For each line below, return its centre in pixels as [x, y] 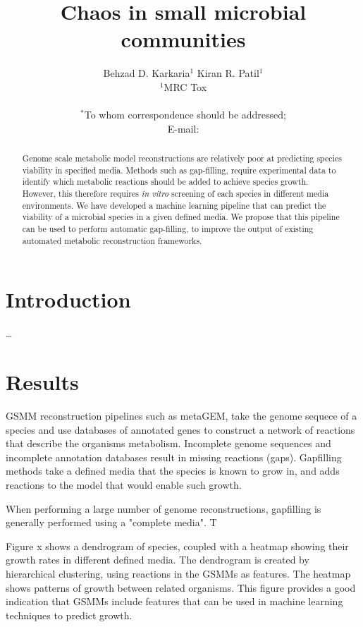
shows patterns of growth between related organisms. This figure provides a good [181, 587]
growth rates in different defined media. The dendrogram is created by [158, 560]
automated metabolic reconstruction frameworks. [112, 240]
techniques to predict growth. [69, 615]
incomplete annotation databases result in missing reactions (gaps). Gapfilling [174, 457]
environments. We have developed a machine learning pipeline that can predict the [174, 205]
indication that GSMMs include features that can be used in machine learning [174, 601]
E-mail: [183, 128]
